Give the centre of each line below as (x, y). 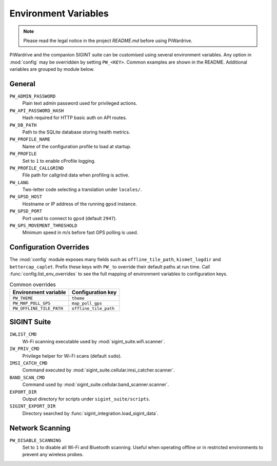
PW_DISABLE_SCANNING (35, 440)
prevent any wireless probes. (53, 455)
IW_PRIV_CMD (24, 349)
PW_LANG (19, 182)
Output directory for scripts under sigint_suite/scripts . (86, 399)
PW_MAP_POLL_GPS (32, 303)
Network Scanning (40, 428)
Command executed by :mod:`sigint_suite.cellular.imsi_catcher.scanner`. (99, 370)
